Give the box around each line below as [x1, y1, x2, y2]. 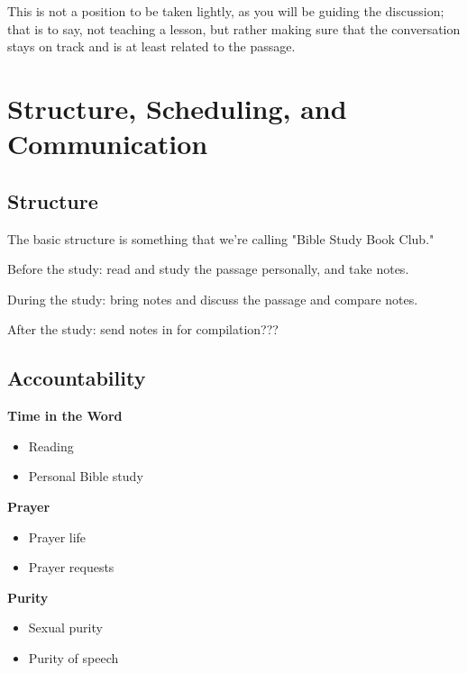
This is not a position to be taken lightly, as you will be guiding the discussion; [7, 2, 444, 20]
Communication [7, 125, 208, 162]
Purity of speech [28, 648, 119, 667]
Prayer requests [28, 558, 114, 577]
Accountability [7, 364, 146, 392]
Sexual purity [28, 618, 103, 637]
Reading [28, 436, 74, 455]
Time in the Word [7, 406, 123, 425]
